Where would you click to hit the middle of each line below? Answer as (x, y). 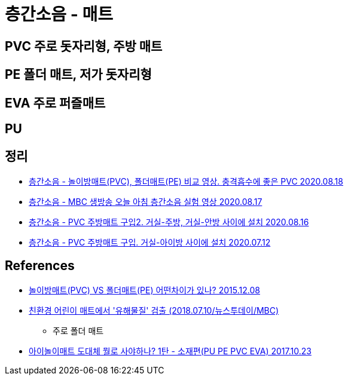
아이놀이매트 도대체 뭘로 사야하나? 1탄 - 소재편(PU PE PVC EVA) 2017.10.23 (170, 351)
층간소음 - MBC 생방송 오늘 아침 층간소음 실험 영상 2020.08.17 (146, 201)
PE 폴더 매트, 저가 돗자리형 (78, 75)
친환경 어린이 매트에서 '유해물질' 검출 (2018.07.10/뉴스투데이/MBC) (154, 310)
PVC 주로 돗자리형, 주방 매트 (84, 46)
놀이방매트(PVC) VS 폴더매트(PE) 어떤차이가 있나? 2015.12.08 (144, 290)
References (40, 266)
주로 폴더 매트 (78, 330)
